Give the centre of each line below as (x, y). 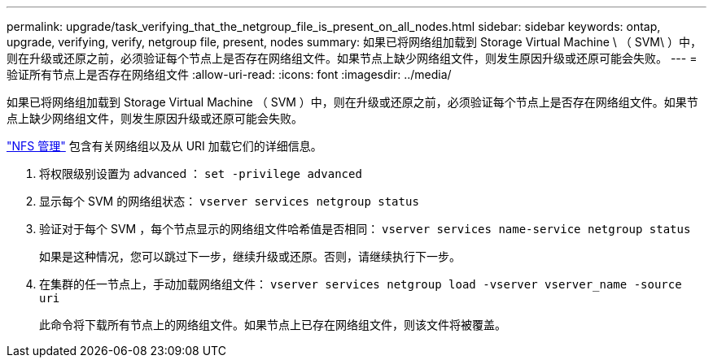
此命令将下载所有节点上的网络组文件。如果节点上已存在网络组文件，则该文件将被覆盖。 (273, 325)
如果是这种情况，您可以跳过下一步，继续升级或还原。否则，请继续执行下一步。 (250, 256)
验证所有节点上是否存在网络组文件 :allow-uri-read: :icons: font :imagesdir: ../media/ (229, 74)
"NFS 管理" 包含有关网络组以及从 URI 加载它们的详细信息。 (164, 146)
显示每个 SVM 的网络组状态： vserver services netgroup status (229, 201)
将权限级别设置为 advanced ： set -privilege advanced (201, 173)
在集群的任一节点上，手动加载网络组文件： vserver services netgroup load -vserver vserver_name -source (361, 284)
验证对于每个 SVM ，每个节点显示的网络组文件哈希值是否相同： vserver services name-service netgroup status (365, 229)
